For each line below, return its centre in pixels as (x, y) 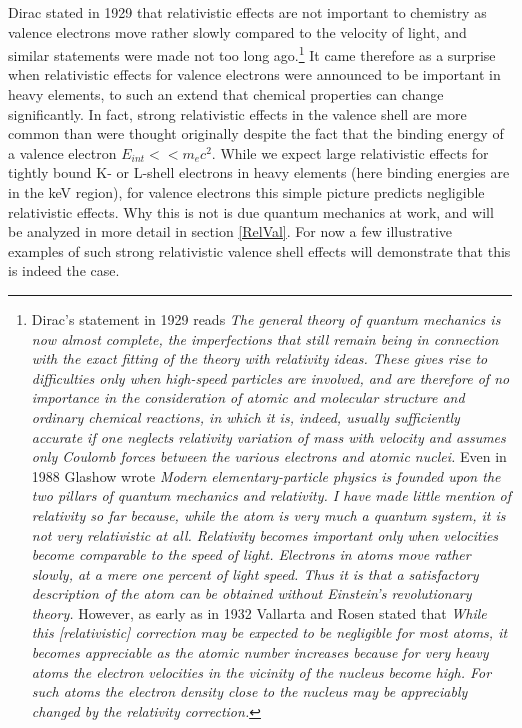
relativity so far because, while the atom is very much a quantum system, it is (268, 514)
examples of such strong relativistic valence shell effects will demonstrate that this (259, 250)
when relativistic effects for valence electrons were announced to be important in (254, 74)
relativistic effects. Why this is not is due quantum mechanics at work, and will (251, 211)
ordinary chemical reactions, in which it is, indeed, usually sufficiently (245, 416)
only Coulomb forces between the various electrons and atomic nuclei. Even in (269, 456)
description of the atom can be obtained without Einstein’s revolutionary (251, 593)
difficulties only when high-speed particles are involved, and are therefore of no (270, 377)
